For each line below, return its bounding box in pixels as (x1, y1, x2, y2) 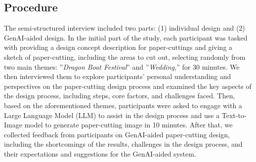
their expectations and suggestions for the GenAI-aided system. (4, 148, 196, 159)
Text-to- (221, 110, 247, 120)
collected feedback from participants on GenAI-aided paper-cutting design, (4, 129, 230, 139)
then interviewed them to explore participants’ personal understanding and (4, 71, 231, 81)
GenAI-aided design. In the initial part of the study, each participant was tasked (4, 32, 248, 42)
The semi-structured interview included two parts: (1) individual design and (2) (4, 23, 245, 33)
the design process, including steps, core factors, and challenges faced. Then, (4, 90, 235, 101)
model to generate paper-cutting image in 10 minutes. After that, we (24, 120, 233, 130)
